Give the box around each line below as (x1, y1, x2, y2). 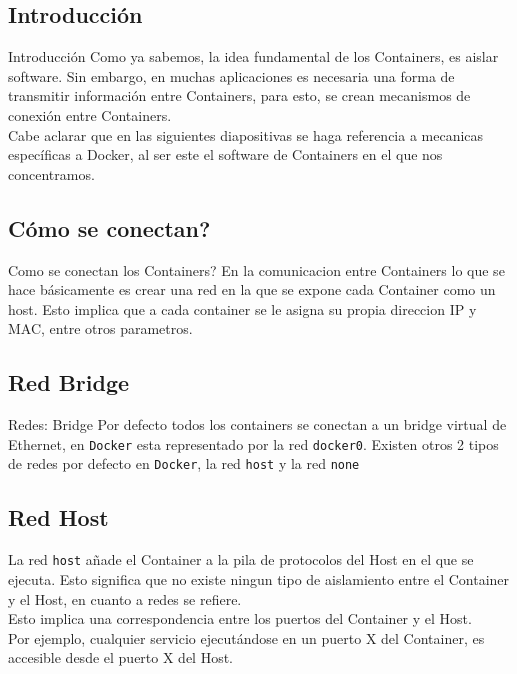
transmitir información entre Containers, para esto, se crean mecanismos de (8, 85, 471, 106)
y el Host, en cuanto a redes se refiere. (8, 588, 242, 609)
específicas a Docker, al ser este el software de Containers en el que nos (8, 144, 443, 165)
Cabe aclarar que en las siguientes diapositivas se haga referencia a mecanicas (8, 124, 484, 145)
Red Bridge (8, 367, 130, 398)
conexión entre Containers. (8, 104, 172, 125)
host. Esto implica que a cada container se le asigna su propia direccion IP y (8, 298, 477, 319)
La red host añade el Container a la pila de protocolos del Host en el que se (8, 549, 474, 570)
